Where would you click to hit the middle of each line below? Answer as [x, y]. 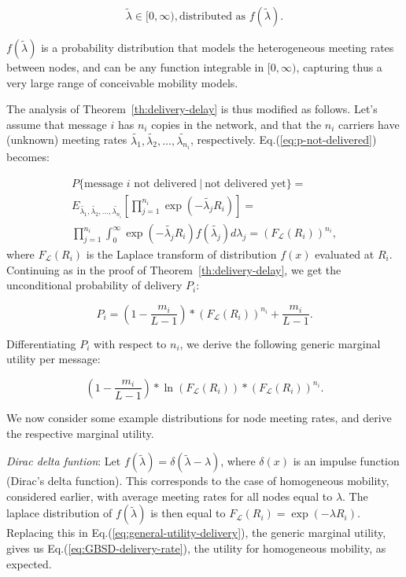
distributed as [212, 17]
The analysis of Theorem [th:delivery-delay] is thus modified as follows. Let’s [192, 109]
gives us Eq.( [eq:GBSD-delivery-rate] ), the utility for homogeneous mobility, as [196, 548]
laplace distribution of [59, 513]
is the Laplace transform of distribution [181, 254]
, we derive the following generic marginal [280, 343]
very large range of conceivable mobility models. [122, 82]
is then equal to [188, 513]
